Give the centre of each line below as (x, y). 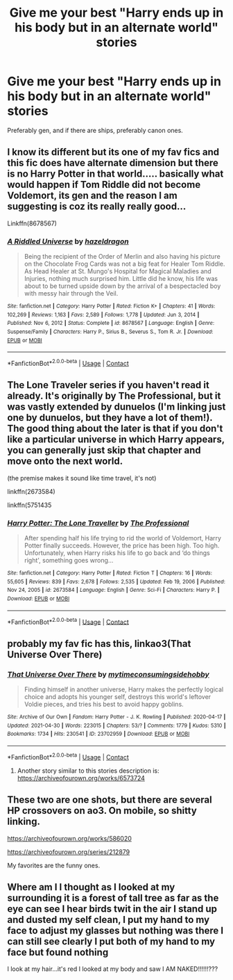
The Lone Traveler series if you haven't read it (108, 385)
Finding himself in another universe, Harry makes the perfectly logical (124, 689)
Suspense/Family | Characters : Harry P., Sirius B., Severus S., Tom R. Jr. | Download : (110, 332)
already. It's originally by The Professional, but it (114, 396)
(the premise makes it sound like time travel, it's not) (82, 478)
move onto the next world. (65, 461)
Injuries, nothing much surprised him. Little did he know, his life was (121, 279)
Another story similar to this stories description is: (88, 771)
